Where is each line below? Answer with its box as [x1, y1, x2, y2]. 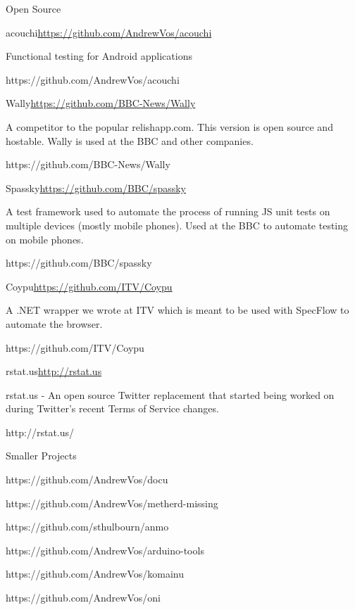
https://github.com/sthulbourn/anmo [6, 519, 169, 534]
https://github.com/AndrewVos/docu [6, 472, 168, 487]
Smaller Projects [6, 448, 77, 463]
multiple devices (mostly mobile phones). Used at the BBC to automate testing [6, 217, 349, 232]
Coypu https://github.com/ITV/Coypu [6, 279, 173, 293]
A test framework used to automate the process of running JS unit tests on [6, 204, 330, 219]
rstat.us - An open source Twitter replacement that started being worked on [6, 387, 335, 402]
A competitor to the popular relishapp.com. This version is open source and [6, 119, 333, 134]
